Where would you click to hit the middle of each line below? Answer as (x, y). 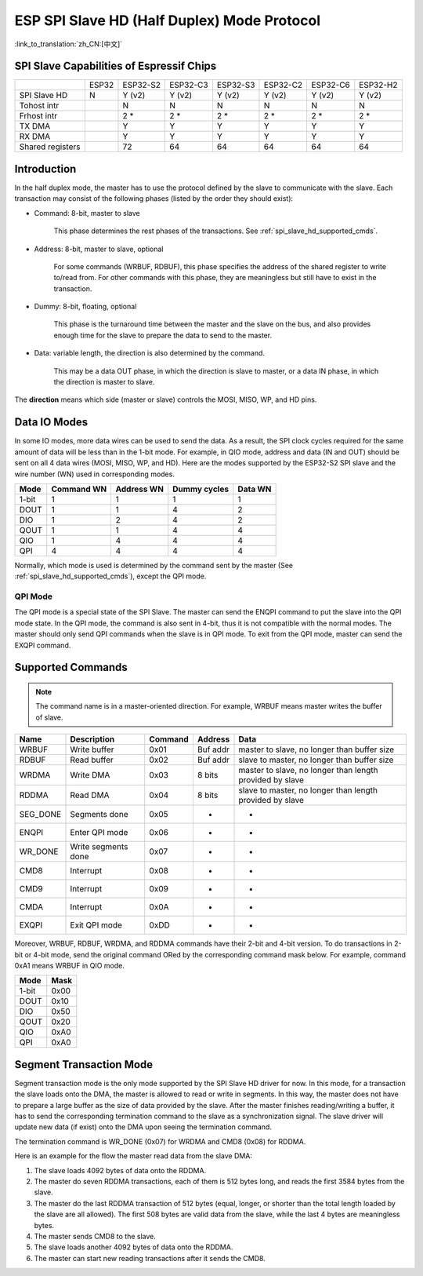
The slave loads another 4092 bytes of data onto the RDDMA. (134, 1247)
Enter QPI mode (99, 833)
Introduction (45, 169)
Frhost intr (38, 116)
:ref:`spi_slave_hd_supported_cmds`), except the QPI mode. (110, 576)
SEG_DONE (40, 815)
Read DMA (90, 795)
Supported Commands (71, 667)
